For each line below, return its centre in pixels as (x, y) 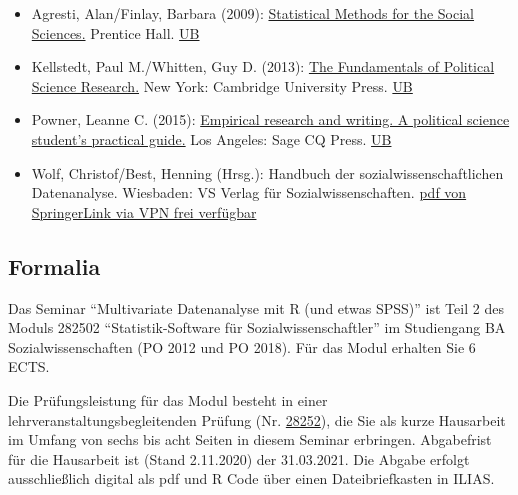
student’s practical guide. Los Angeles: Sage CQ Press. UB (211, 138)
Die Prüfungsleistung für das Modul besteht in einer (168, 399)
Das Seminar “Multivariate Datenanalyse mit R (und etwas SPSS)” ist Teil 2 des (256, 307)
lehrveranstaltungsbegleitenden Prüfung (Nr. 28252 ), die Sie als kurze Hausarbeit (257, 419)
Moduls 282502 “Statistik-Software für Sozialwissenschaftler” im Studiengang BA (257, 327)
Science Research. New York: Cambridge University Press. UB (222, 85)
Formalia (54, 265)
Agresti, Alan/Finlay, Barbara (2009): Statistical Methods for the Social (253, 13)
